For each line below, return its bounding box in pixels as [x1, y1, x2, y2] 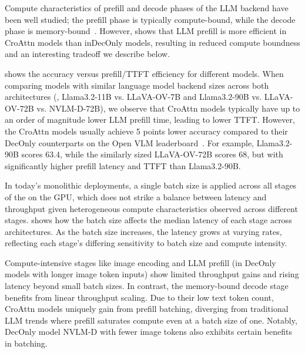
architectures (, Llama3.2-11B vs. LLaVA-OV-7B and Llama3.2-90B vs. [5, 90, 262, 103]
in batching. [5, 337, 48, 349]
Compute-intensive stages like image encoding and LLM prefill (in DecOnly [5, 256, 276, 268]
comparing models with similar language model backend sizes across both [5, 79, 269, 91]
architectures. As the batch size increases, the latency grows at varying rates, [5, 225, 282, 237]
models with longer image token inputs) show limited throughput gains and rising [5, 268, 299, 280]
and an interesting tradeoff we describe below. [5, 48, 170, 60]
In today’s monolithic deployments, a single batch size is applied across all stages [5, 179, 297, 191]
